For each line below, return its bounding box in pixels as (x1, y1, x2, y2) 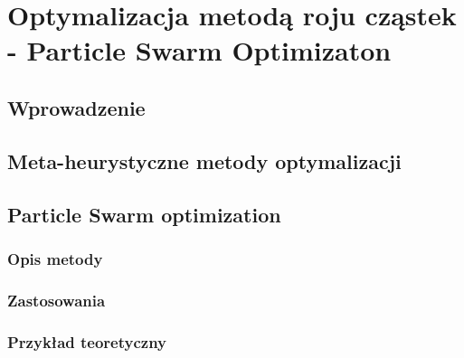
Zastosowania (7, 288, 106, 311)
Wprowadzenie (7, 93, 146, 121)
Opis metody (7, 247, 103, 269)
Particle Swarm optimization (7, 200, 281, 228)
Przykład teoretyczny (7, 330, 167, 353)
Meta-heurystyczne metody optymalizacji (7, 146, 402, 174)
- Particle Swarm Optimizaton (7, 32, 392, 69)
